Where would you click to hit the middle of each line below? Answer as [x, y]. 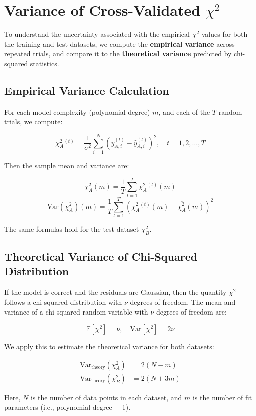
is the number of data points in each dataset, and [106, 397]
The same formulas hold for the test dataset [72, 228]
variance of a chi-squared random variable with [76, 312]
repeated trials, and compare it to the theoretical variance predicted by [118, 54]
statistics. [44, 63]
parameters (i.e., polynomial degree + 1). [67, 407]
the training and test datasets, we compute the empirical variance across [119, 43]
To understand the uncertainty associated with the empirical [97, 34]
